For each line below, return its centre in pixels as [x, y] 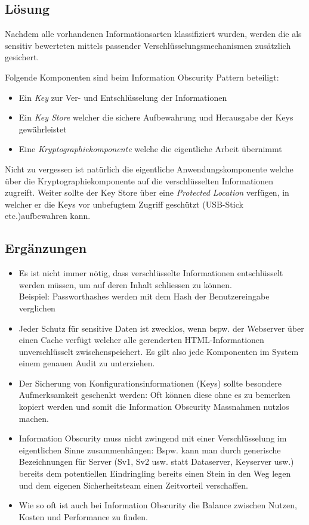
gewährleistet [43, 129]
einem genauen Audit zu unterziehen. [87, 363]
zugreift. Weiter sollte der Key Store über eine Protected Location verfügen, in [147, 192]
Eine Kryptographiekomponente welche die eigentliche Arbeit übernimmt [150, 149]
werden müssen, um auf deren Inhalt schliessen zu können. [125, 284]
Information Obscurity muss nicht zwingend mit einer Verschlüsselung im [153, 438]
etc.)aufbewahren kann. [48, 216]
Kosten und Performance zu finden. [83, 516]
